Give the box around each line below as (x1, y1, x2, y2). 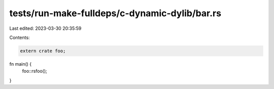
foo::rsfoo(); (22, 68, 48, 74)
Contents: (9, 34, 30, 40)
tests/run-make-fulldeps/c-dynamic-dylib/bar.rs (9, 8, 222, 19)
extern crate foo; (20, 48, 66, 54)
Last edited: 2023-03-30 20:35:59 (9, 25, 82, 31)
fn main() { (9, 61, 32, 67)
